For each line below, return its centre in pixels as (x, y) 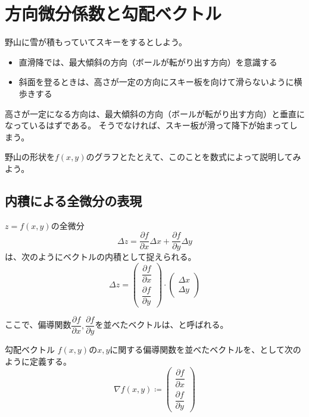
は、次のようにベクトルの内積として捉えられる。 (101, 257)
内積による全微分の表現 (74, 200)
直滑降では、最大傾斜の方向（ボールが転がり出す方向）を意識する (148, 62)
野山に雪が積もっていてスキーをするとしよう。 (96, 42)
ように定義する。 (38, 361)
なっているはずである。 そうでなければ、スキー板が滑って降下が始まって (147, 125)
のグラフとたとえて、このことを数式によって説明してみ (193, 157)
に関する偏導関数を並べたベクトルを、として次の (205, 349)
